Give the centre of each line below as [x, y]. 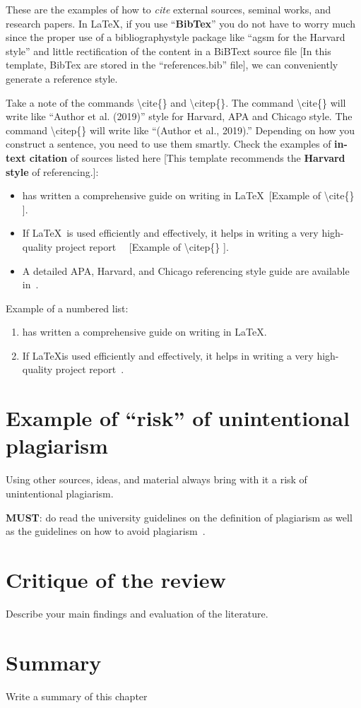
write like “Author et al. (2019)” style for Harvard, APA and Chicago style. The [179, 116]
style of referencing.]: [52, 171]
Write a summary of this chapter [77, 696]
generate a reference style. [62, 78]
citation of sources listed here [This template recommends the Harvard [187, 157]
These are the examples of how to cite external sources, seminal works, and [168, 9]
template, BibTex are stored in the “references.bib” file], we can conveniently [172, 65]
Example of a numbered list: [67, 308]
